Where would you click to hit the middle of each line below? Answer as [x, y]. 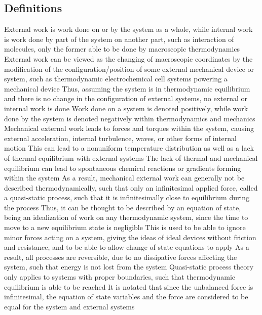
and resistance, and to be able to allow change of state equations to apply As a [127, 247]
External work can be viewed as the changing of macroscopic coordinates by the [128, 58]
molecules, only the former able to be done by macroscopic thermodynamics [122, 49]
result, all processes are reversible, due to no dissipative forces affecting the [121, 257]
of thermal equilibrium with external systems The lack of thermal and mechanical [131, 157]
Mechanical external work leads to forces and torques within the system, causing [129, 128]
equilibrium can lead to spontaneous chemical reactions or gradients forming [123, 168]
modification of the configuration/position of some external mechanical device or [129, 69]
